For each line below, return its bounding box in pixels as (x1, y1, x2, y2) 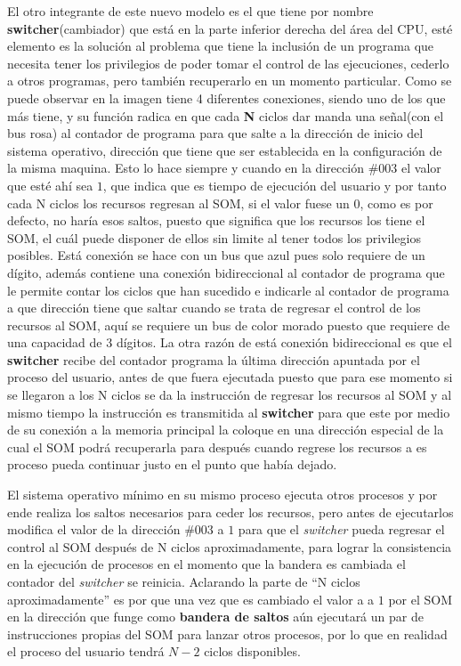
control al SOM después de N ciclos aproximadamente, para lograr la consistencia (7, 537, 452, 556)
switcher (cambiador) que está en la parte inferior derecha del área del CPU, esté (7, 19, 453, 37)
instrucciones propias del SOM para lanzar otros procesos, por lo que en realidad (7, 624, 448, 643)
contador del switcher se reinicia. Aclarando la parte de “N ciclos (7, 573, 360, 590)
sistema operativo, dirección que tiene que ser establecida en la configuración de (7, 141, 442, 159)
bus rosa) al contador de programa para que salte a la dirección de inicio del (7, 124, 424, 142)
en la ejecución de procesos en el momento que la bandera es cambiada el (7, 555, 406, 573)
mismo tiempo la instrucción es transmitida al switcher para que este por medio (7, 402, 450, 421)
